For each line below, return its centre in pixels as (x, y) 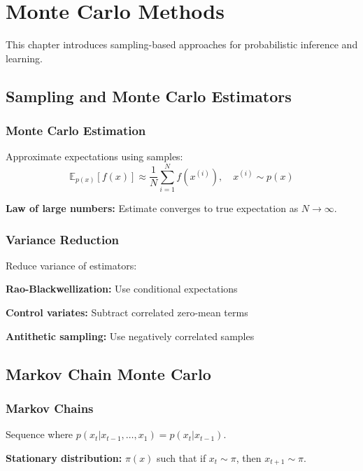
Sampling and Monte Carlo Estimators (149, 96)
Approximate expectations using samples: (94, 156)
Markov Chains (50, 408)
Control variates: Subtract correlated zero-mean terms (127, 312)
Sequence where (40, 434)
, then (249, 457)
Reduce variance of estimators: (71, 265)
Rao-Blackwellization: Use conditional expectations (122, 289)
